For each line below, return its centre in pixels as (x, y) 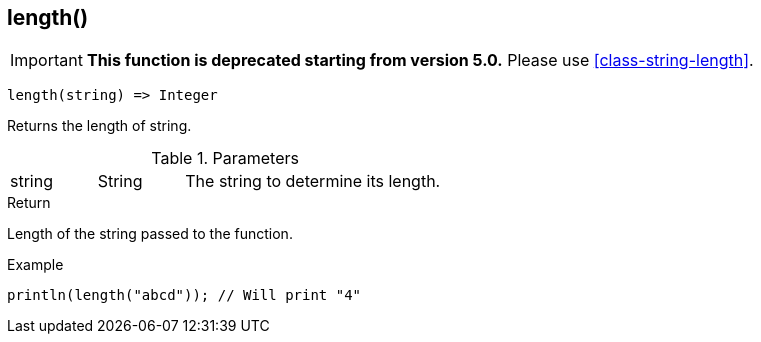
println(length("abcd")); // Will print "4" (184, 295)
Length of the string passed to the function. (150, 234)
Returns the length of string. (99, 126)
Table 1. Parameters (225, 158)
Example (35, 265)
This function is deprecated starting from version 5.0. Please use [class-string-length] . (420, 60)
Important (46, 60)
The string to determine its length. (313, 181)
